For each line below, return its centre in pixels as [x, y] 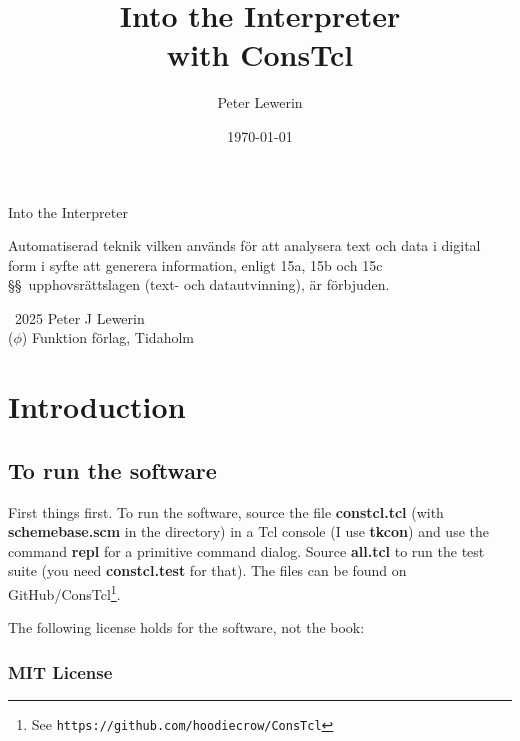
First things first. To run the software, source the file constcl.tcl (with [226, 511]
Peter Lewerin [260, 102]
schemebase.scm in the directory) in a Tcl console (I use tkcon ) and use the [248, 531]
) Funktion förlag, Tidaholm [107, 337]
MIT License [60, 671]
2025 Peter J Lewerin [79, 317]
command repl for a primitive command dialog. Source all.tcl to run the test [246, 550]
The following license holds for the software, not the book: [186, 627]
